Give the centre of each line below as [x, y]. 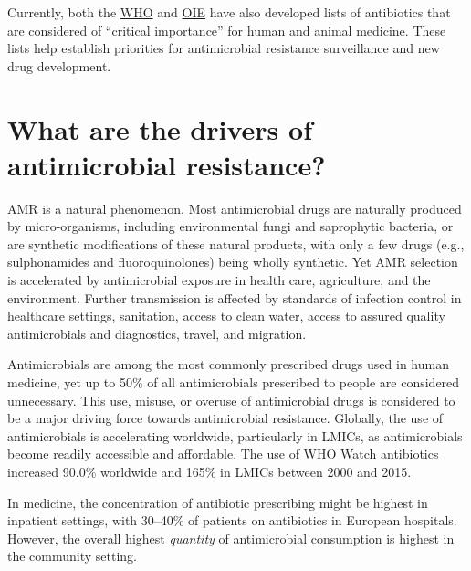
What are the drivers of [160, 128]
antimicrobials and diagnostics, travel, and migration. [157, 333]
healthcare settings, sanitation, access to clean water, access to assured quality [226, 316]
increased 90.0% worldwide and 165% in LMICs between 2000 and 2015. [209, 471]
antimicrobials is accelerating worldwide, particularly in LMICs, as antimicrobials [235, 435]
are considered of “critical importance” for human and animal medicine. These [227, 30]
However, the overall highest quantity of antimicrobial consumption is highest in [231, 538]
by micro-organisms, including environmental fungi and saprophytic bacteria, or [230, 226]
